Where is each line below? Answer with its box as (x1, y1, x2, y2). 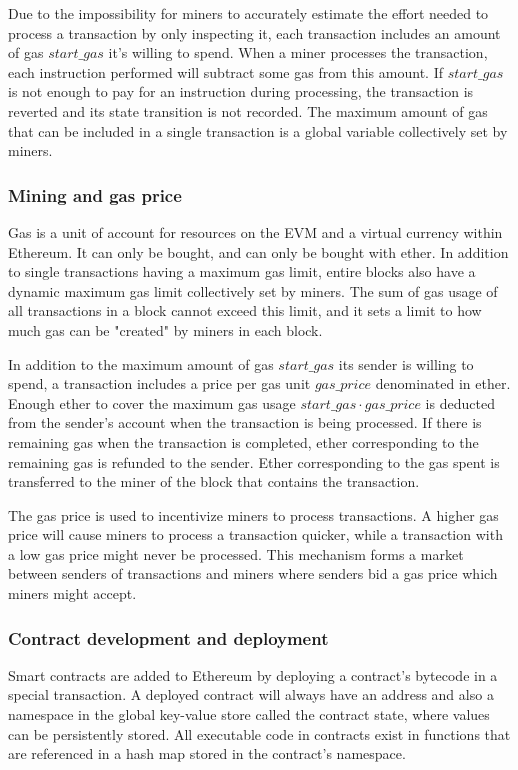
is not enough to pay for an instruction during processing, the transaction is (8, 81, 474, 102)
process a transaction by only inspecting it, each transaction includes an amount (8, 22, 501, 43)
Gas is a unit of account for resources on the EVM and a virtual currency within (8, 221, 503, 242)
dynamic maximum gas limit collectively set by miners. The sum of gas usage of (8, 280, 498, 301)
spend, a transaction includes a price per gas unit (8, 373, 311, 394)
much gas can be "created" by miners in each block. (8, 319, 323, 340)
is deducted (425, 392, 495, 413)
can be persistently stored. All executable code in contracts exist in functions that (8, 723, 511, 744)
